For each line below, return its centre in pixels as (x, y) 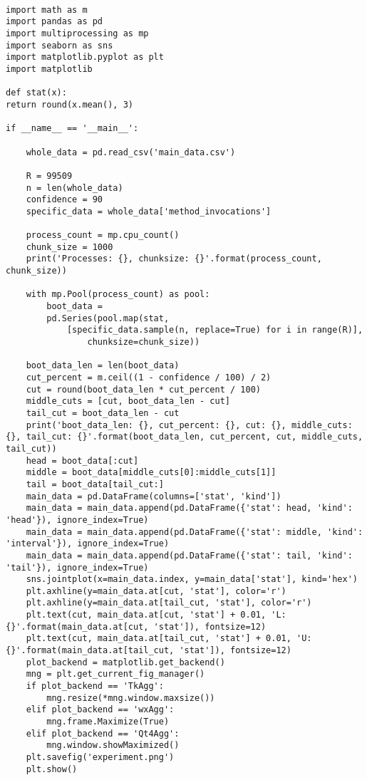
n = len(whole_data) (74, 188)
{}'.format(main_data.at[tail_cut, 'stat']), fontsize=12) (149, 651)
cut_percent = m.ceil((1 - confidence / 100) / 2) (149, 378)
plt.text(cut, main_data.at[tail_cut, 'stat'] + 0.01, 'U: (169, 639)
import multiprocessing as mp (77, 33)
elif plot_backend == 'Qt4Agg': (103, 733)
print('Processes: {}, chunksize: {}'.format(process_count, (174, 259)
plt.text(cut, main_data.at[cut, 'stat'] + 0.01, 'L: (156, 615)
